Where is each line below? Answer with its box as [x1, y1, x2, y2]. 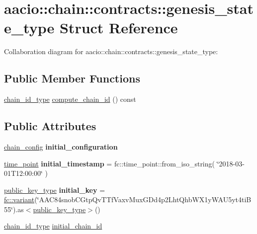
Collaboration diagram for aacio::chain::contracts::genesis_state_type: [4, 46, 218, 57]
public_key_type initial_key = [4, 184, 105, 195]
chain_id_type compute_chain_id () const [4, 94, 136, 104]
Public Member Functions [4, 71, 140, 86]
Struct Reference [59, 17, 178, 38]
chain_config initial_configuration [4, 141, 118, 152]
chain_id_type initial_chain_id [4, 221, 102, 231]
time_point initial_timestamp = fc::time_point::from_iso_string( [4, 158, 215, 168]
